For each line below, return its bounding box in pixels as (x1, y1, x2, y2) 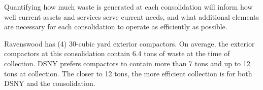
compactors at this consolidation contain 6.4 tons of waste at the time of (4, 48, 230, 59)
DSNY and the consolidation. (4, 78, 95, 88)
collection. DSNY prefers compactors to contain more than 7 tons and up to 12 (4, 58, 250, 68)
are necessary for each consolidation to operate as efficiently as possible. (4, 21, 227, 32)
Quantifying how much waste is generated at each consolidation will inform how (4, 2, 253, 12)
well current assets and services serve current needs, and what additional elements (4, 11, 259, 22)
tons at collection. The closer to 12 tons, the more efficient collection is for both (4, 68, 252, 78)
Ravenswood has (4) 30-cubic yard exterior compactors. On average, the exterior (4, 38, 255, 49)
